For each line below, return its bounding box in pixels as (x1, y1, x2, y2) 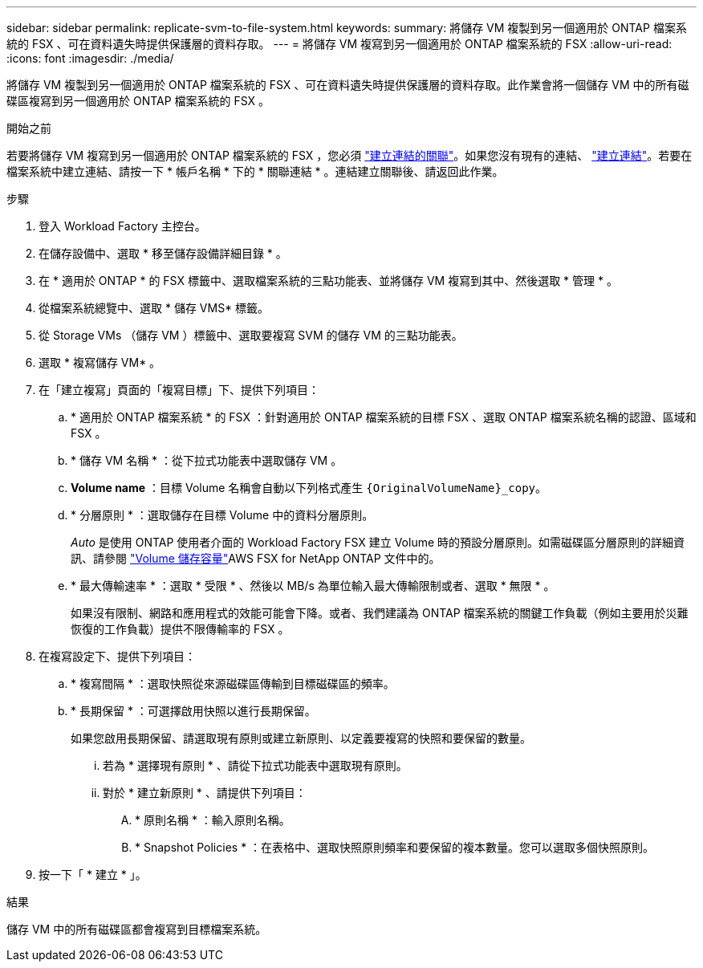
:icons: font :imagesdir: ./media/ (6, 51, 174, 65)
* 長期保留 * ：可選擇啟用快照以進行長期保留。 (71, 704, 316, 718)
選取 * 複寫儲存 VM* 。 (39, 356, 161, 369)
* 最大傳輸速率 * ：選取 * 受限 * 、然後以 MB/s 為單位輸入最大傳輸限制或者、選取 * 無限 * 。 (71, 579, 555, 592)
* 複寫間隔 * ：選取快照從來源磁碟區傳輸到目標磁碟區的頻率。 (71, 677, 395, 690)
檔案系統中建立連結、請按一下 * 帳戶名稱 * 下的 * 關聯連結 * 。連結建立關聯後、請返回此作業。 (6, 165, 504, 178)
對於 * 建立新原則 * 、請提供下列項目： (103, 786, 307, 799)
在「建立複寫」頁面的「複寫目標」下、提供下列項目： (39, 383, 319, 397)
